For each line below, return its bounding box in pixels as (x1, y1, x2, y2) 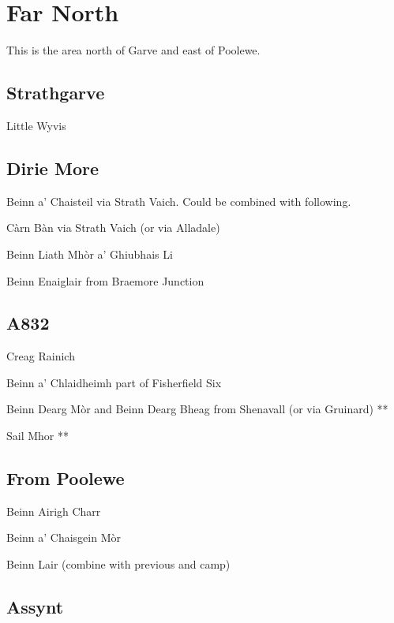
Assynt (6, 595, 64, 619)
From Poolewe (6, 466, 125, 491)
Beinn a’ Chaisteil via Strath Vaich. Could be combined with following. (6, 192, 351, 209)
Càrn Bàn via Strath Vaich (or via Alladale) (6, 219, 220, 236)
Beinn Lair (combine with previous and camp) (6, 556, 231, 573)
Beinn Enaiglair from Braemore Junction (6, 272, 205, 289)
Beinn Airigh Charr (6, 502, 101, 519)
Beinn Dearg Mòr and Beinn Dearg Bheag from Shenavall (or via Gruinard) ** (6, 401, 388, 417)
